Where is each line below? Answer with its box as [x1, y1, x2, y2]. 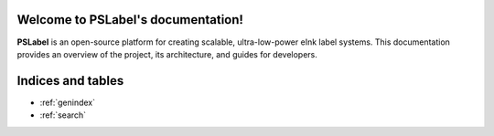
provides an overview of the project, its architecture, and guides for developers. [16, 48, 317, 59]
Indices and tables [16, 73, 124, 89]
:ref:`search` [39, 110, 87, 120]
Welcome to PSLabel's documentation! [16, 12, 244, 27]
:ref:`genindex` [39, 97, 96, 108]
